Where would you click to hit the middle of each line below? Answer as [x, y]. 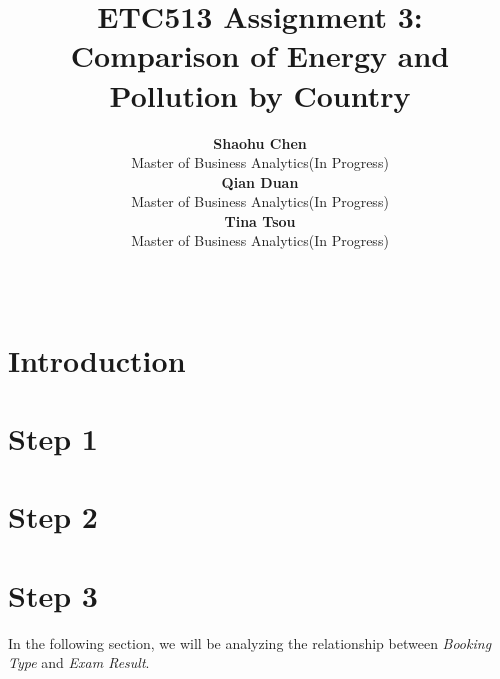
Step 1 [53, 438]
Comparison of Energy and [260, 55]
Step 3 [53, 594]
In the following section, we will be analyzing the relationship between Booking [250, 642]
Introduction [97, 359]
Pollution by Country [260, 94]
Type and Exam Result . [79, 662]
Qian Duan [260, 181]
